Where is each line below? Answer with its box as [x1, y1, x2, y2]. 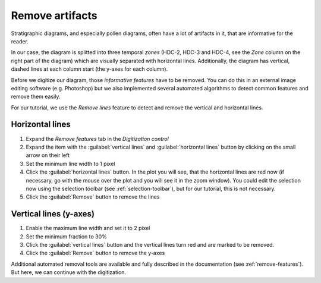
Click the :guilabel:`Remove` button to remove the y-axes [26, 250, 165, 257]
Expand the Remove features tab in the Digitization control [26, 135, 169, 142]
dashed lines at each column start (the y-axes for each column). [11, 65, 168, 73]
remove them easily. [11, 93, 61, 100]
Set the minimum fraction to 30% [26, 232, 107, 240]
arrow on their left [26, 152, 70, 159]
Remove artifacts [11, 9, 97, 22]
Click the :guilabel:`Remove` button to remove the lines [26, 193, 160, 200]
